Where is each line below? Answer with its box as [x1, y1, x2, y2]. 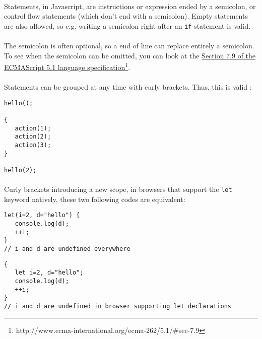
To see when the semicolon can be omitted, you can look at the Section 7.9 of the [4, 50, 256, 60]
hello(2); [4, 166, 37, 174]
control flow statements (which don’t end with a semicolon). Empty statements [4, 11, 248, 21]
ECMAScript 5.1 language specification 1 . [4, 60, 130, 72]
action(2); [15, 133, 51, 141]
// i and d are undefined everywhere [4, 245, 130, 253]
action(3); [15, 141, 51, 149]
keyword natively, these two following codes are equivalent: [4, 193, 185, 204]
